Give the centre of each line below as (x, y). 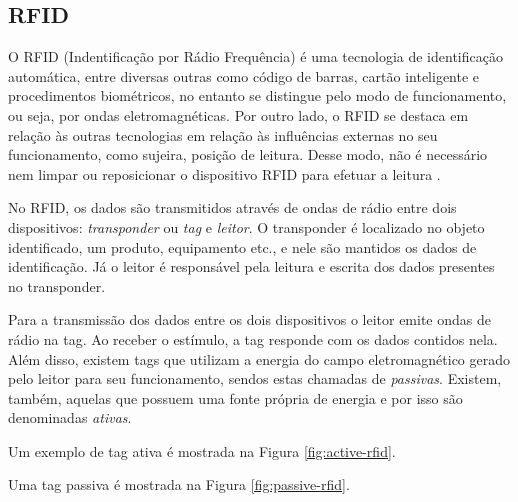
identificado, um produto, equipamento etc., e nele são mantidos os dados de (242, 246)
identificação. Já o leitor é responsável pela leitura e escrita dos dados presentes (251, 266)
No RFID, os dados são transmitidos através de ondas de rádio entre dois (232, 207)
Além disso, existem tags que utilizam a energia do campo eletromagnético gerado (259, 358)
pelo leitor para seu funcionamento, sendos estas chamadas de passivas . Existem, (255, 378)
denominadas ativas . (70, 417)
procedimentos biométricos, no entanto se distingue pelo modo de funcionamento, (257, 95)
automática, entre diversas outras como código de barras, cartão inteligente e (244, 75)
